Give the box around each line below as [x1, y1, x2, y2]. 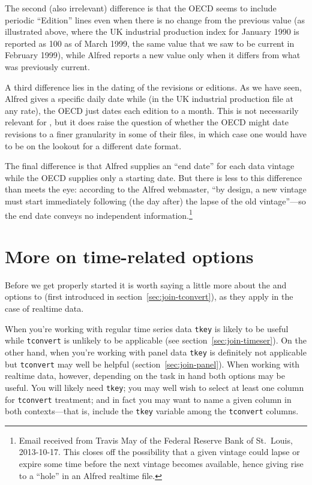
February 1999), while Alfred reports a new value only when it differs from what [5, 49, 301, 61]
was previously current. [5, 60, 90, 73]
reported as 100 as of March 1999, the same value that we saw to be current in [5, 37, 295, 49]
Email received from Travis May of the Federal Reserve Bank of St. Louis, [19, 433, 293, 446]
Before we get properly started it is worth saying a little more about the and [5, 278, 287, 291]
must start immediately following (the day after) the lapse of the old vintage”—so [5, 194, 306, 207]
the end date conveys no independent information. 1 [5, 207, 193, 221]
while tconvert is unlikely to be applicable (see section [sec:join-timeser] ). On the [5, 334, 307, 347]
